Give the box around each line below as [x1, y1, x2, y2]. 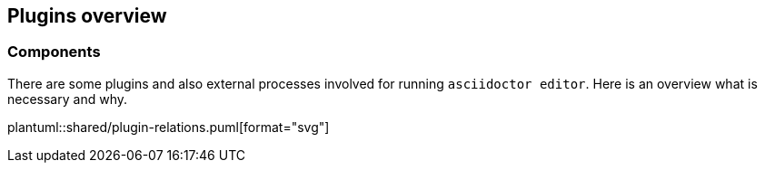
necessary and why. [7, 90, 127, 107]
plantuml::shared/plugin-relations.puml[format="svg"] [7, 118, 330, 135]
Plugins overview [7, 5, 167, 27]
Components [7, 42, 101, 61]
